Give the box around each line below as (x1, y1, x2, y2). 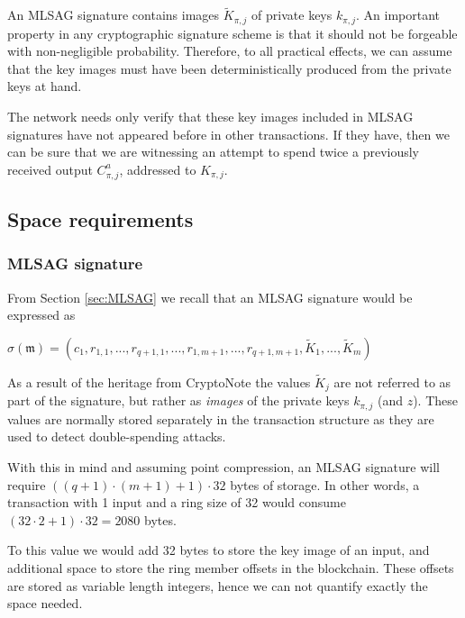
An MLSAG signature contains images (7, 5, 220, 24)
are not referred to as (333, 372, 451, 391)
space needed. (7, 594, 83, 613)
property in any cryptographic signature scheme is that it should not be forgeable (7, 23, 458, 42)
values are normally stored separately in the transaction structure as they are (7, 409, 434, 428)
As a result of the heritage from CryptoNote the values (7, 372, 311, 391)
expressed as (7, 305, 76, 324)
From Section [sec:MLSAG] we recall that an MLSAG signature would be (7, 287, 413, 306)
